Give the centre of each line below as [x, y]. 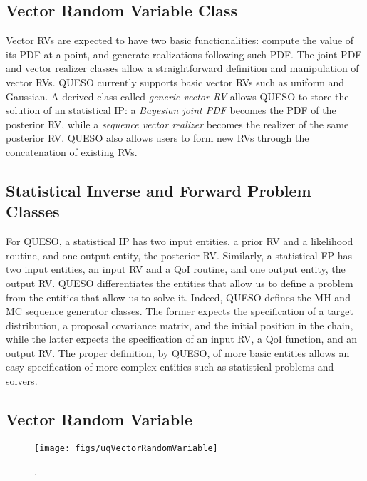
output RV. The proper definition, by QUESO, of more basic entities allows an [178, 352]
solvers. [22, 381]
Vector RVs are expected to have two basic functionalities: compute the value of [180, 40]
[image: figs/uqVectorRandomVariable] [126, 448]
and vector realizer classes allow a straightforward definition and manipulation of [182, 68]
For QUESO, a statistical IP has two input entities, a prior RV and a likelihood [180, 241]
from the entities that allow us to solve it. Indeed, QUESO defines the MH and [178, 297]
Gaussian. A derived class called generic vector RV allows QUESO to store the [177, 96]
